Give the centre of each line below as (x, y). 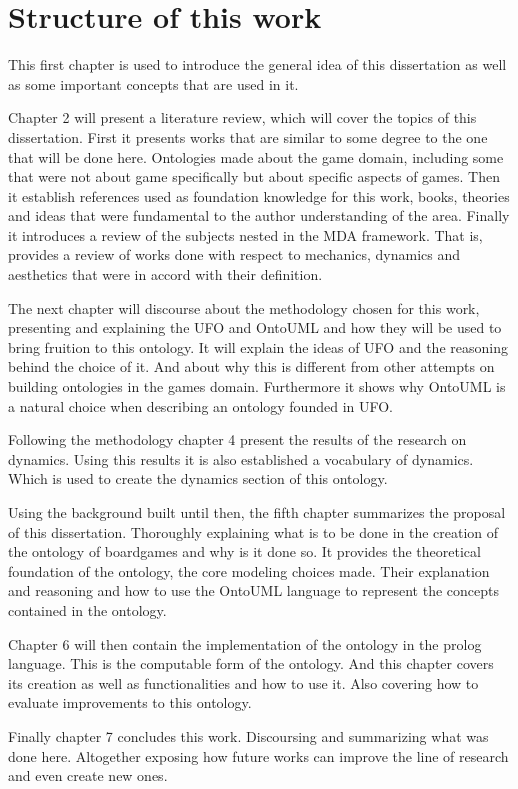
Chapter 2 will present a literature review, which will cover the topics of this (242, 117)
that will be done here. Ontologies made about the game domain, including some (256, 156)
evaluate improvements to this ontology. (130, 702)
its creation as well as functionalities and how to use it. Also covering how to (243, 682)
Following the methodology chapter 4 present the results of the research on (237, 439)
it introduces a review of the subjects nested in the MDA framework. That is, (245, 234)
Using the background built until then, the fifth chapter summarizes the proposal (257, 512)
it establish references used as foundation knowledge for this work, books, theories (259, 195)
